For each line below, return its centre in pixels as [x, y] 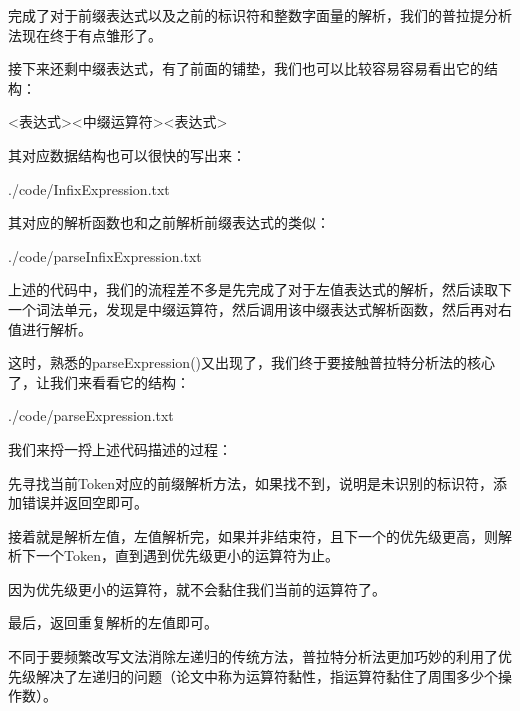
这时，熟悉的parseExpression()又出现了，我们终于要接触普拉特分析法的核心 [252, 362]
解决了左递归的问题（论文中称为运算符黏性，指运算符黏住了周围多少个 [266, 675]
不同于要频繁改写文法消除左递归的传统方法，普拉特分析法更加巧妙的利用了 [253, 656]
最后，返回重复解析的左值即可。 [113, 622]
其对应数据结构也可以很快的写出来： [127, 154]
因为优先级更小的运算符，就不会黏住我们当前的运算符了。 [197, 588]
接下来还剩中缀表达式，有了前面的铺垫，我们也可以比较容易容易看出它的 [246, 68]
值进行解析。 [50, 328]
